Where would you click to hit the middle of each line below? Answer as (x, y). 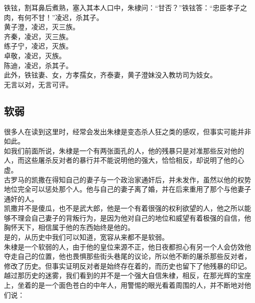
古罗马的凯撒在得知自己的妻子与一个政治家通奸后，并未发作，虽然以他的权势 (127, 179)
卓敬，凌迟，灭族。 (35, 55)
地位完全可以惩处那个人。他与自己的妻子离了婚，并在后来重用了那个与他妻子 (127, 189)
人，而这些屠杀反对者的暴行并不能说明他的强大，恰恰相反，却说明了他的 (121, 160)
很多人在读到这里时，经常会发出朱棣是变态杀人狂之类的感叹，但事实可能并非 (127, 131)
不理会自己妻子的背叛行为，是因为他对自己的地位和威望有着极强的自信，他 (131, 217)
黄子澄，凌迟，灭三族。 (42, 27)
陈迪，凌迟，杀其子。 (38, 65)
